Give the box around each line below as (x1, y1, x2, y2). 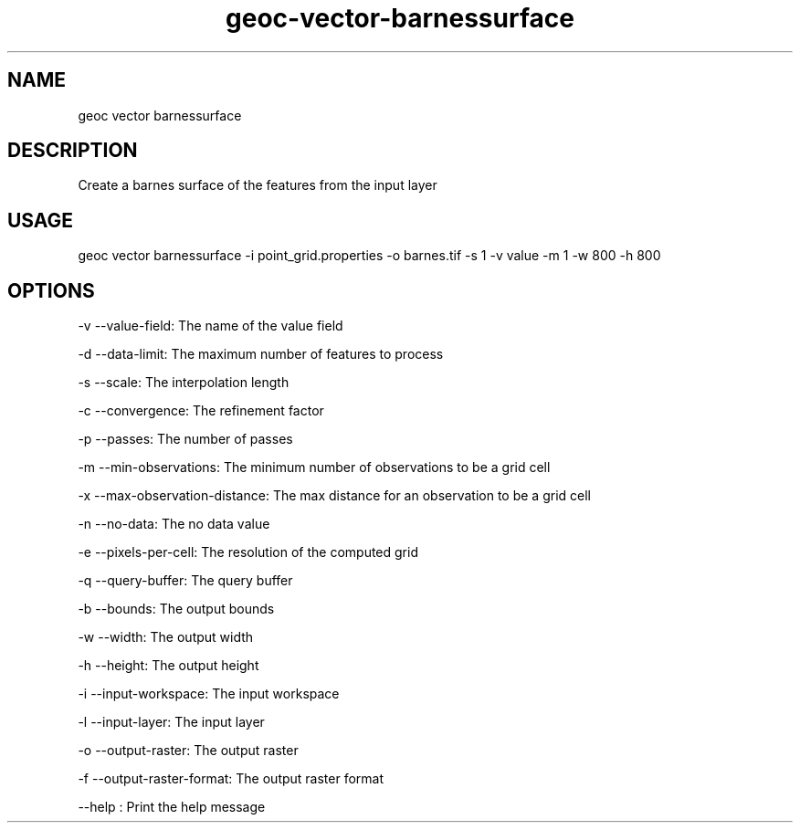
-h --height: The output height (78, 657, 259, 674)
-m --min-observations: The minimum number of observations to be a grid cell (78, 459, 551, 476)
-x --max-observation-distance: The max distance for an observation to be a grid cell (78, 488, 591, 504)
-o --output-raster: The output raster (78, 742, 299, 759)
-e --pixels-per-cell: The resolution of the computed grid (78, 544, 418, 561)
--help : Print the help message (78, 799, 266, 815)
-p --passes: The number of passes (78, 431, 293, 447)
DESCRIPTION (7, 139, 138, 163)
